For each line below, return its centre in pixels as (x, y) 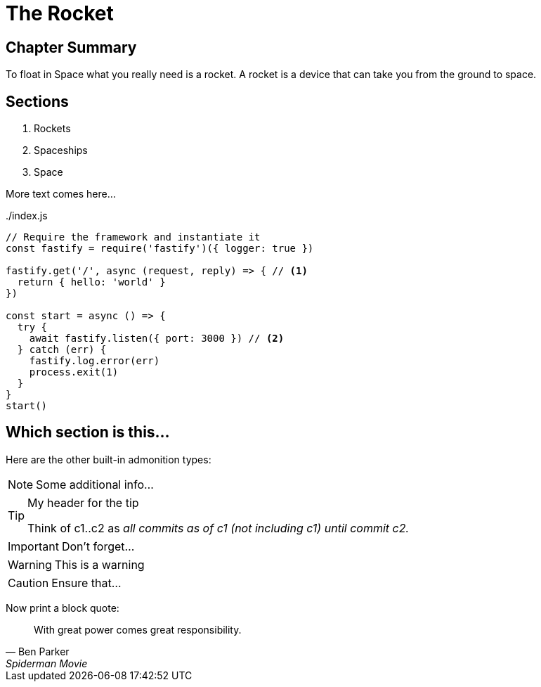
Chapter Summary (71, 47)
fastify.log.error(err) (94, 361)
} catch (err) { (62, 350)
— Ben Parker (38, 651)
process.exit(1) (74, 372)
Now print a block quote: (63, 608)
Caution (28, 583)
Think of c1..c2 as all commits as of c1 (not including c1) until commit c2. (219, 528)
